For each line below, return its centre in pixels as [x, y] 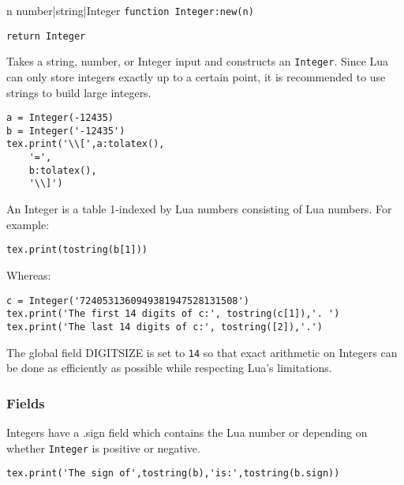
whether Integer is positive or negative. [103, 447]
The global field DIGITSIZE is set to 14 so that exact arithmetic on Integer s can [202, 352]
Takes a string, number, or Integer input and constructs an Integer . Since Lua [198, 61]
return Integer [46, 36]
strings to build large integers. [79, 92]
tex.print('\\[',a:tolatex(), [86, 144]
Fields [26, 402]
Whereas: [29, 274]
